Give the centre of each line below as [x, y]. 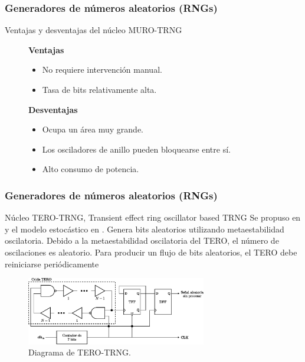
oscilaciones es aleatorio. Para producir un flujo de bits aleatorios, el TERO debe [151, 252]
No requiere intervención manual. [102, 70]
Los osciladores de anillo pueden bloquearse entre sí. [136, 149]
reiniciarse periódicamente [52, 264]
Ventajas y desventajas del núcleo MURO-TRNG [94, 30]
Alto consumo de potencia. [91, 169]
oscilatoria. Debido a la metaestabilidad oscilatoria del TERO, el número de [142, 240]
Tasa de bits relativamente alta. [99, 89]
